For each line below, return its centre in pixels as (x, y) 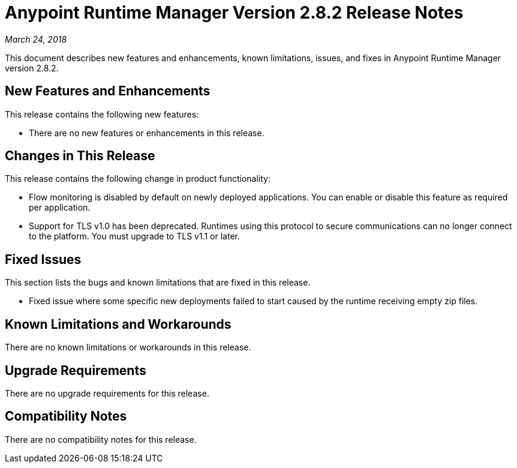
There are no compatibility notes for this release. (101, 439)
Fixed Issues (43, 259)
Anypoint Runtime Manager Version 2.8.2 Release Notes (234, 13)
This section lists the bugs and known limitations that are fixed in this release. (158, 283)
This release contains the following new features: (102, 114)
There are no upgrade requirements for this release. (107, 393)
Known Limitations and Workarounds (118, 324)
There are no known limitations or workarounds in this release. (128, 347)
